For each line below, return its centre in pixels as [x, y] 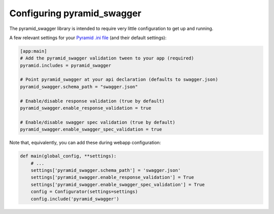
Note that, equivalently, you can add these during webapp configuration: [85, 143]
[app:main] [33, 51]
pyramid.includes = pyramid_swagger [66, 65]
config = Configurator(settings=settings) [84, 192]
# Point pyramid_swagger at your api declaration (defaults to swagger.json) [119, 80]
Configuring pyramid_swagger [75, 13]
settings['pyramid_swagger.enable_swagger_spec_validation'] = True [118, 185]
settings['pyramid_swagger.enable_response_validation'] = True [112, 177]
